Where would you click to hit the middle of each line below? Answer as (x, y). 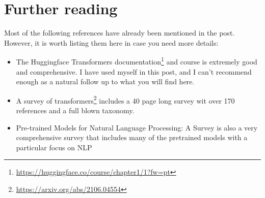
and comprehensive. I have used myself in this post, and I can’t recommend (134, 71)
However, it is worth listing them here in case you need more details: (111, 42)
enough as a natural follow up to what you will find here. (105, 81)
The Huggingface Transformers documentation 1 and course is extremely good (137, 61)
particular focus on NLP (54, 147)
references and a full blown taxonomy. (75, 110)
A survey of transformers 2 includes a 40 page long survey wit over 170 (125, 100)
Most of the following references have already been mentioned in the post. (120, 33)
